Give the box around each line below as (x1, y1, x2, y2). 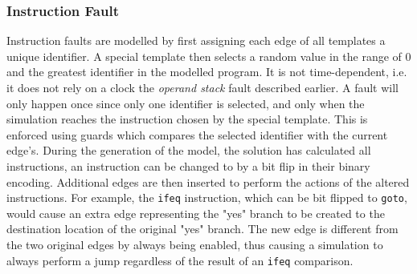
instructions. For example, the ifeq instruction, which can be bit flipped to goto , (6, 189, 407, 206)
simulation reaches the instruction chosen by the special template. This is (6, 111, 368, 127)
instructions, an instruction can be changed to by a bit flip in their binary (6, 157, 370, 174)
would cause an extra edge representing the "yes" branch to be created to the (6, 204, 385, 221)
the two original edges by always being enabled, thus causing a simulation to (6, 236, 383, 252)
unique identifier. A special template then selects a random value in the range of (6, 47, 402, 64)
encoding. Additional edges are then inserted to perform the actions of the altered (6, 173, 410, 190)
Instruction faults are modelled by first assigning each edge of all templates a (6, 32, 386, 49)
